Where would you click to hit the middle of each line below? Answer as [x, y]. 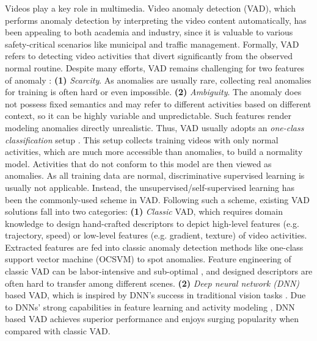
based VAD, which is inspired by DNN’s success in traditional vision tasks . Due [155, 295]
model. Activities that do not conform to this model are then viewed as [138, 163]
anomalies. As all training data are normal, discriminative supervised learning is [155, 175]
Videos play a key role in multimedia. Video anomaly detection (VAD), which [150, 8]
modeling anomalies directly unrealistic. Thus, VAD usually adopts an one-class [155, 127]
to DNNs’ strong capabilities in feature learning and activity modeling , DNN [150, 307]
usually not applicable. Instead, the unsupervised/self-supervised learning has [150, 187]
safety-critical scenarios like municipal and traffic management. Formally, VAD [152, 44]
